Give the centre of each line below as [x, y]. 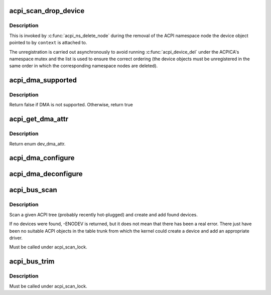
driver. [16, 238]
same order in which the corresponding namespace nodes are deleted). [84, 66]
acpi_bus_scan [33, 190]
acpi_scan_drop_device [47, 11]
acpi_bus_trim [32, 262]
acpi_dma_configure [42, 158]
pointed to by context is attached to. [48, 43]
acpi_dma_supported [43, 80]
